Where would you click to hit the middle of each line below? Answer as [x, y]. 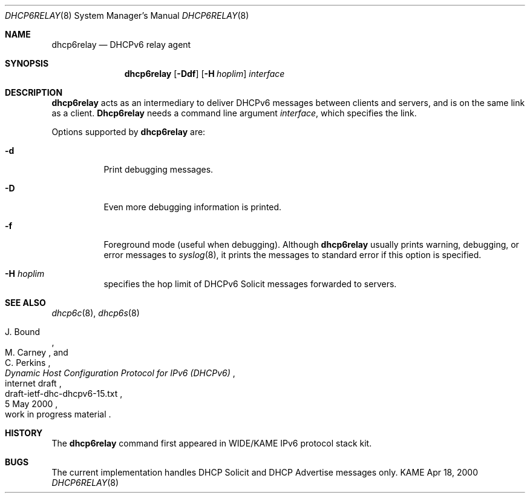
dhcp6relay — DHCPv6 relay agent [121, 45]
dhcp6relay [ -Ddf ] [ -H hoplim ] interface [204, 74]
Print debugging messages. [159, 169]
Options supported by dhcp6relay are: [129, 132]
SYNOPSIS [27, 63]
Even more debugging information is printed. [193, 207]
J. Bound [23, 332]
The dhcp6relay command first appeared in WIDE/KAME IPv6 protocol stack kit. [212, 443]
